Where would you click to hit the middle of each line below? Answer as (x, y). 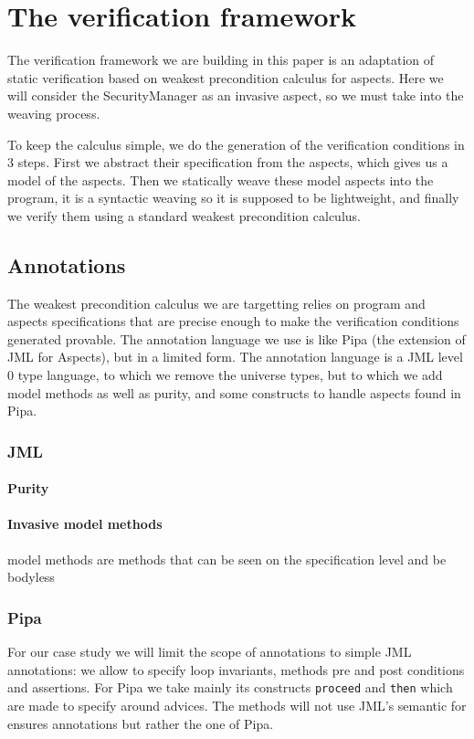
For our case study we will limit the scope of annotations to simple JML (210, 652)
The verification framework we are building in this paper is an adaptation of (221, 60)
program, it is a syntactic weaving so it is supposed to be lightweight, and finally (233, 198)
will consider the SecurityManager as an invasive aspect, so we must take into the (236, 95)
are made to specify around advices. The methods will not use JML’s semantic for (237, 705)
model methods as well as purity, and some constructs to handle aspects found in (234, 392)
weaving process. (54, 113)
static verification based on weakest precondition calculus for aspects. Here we (226, 77)
